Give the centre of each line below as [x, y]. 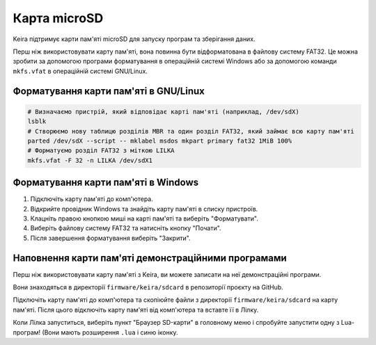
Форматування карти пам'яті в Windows [105, 183]
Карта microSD [58, 18]
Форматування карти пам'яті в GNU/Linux [109, 91]
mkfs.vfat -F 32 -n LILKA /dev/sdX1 [90, 160]
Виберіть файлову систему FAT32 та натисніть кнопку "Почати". [126, 228]
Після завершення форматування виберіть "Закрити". [110, 238]
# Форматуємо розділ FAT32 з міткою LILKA [101, 151]
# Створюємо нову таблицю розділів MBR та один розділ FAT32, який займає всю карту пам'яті [191, 131]
